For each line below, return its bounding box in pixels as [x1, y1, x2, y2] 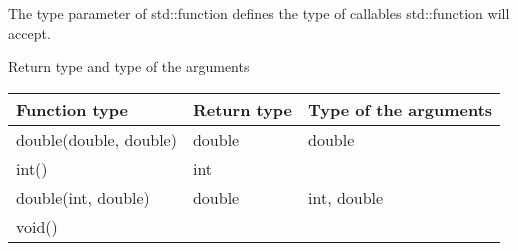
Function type [16, 97, 129, 121]
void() [16, 214, 58, 238]
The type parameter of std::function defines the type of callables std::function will [8, 3, 510, 23]
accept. [8, 22, 51, 43]
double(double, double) [16, 127, 177, 151]
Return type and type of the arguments [8, 56, 250, 77]
